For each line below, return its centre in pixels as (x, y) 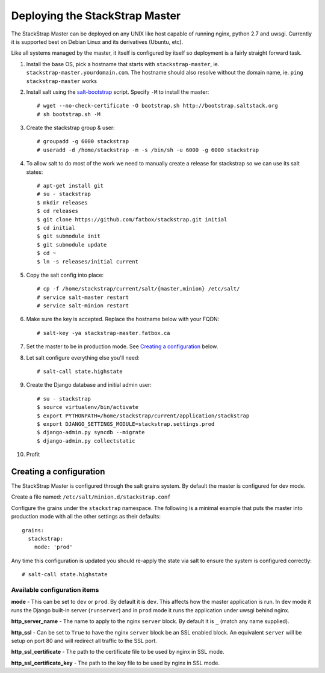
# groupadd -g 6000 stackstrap (83, 142)
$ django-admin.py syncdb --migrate (91, 432)
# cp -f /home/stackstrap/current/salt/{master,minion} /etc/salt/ (138, 289)
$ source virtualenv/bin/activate (88, 407)
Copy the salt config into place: (65, 275)
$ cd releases (57, 211)
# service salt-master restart (83, 297)
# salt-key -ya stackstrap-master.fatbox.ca (104, 333)
